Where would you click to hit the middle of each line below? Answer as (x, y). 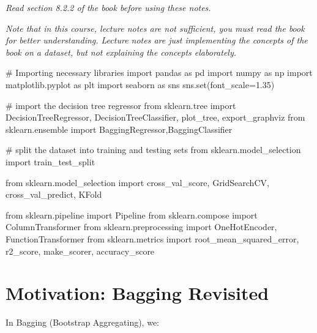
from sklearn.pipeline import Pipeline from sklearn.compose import (132, 215)
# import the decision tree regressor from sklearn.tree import (121, 105)
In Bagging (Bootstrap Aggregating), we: (82, 322)
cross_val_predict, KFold (54, 194)
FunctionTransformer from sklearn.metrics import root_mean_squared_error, (152, 238)
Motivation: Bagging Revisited (137, 293)
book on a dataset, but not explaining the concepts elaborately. (121, 52)
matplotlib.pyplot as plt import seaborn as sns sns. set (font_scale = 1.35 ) (140, 84)
